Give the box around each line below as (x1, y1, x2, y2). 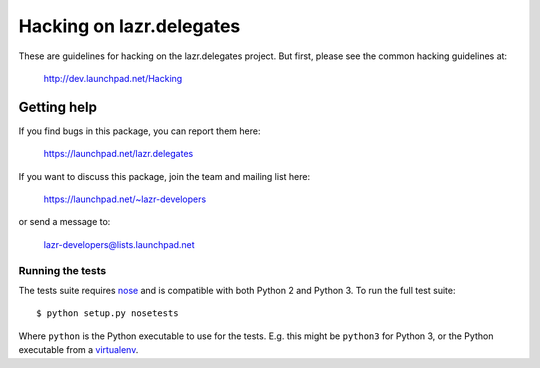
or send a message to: (18, 216, 111, 228)
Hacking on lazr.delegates (18, 15, 241, 37)
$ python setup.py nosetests (36, 308, 179, 319)
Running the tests (18, 263, 107, 277)
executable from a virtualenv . (18, 344, 139, 356)
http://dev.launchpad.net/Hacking (43, 72, 183, 84)
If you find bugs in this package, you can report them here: (18, 125, 261, 137)
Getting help (18, 98, 97, 115)
